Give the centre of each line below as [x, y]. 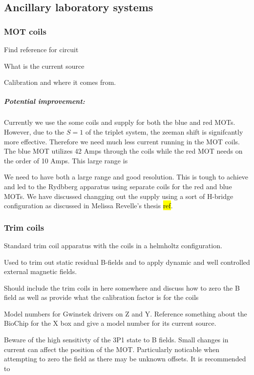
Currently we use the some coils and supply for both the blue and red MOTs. [120, 122]
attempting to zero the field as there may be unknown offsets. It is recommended [125, 359]
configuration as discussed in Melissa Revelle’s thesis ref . [88, 206]
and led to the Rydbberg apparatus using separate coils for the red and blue [118, 186]
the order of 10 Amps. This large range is [66, 160]
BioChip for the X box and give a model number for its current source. [110, 323]
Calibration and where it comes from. [60, 82]
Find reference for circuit [41, 49]
